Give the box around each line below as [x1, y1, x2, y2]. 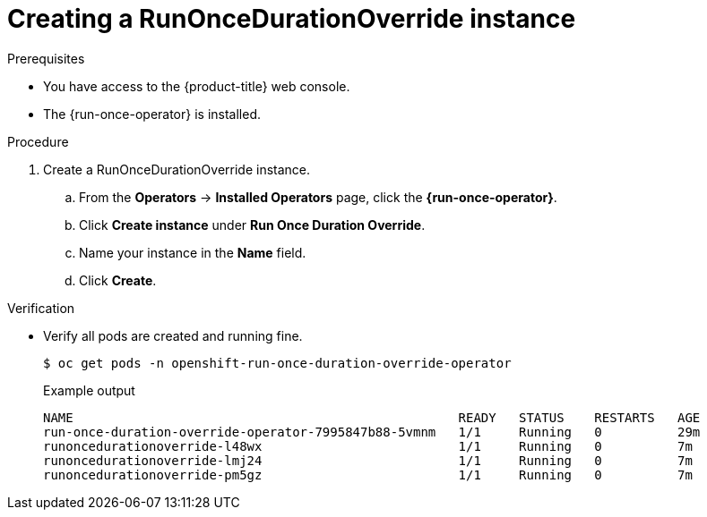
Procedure [7, 133, 69, 149]
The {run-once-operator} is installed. [43, 106, 262, 122]
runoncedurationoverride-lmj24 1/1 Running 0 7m [43, 453, 693, 468]
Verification [7, 300, 75, 316]
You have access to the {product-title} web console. [43, 78, 350, 94]
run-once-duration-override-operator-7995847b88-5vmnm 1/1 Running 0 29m [43, 424, 701, 439]
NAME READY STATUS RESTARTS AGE [43, 410, 701, 425]
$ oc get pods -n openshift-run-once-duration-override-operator [43, 355, 512, 370]
